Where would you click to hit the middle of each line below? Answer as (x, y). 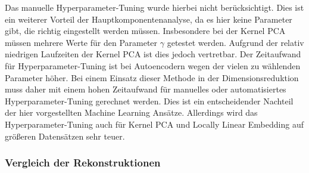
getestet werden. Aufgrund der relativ (235, 42)
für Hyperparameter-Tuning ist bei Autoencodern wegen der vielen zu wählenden (153, 65)
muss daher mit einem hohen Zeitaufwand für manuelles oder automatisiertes (146, 89)
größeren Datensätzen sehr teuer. (65, 136)
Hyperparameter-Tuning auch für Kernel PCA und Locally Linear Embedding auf (154, 124)
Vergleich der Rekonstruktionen (83, 163)
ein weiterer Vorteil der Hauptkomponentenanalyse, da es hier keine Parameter (149, 19)
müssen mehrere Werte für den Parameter (81, 42)
